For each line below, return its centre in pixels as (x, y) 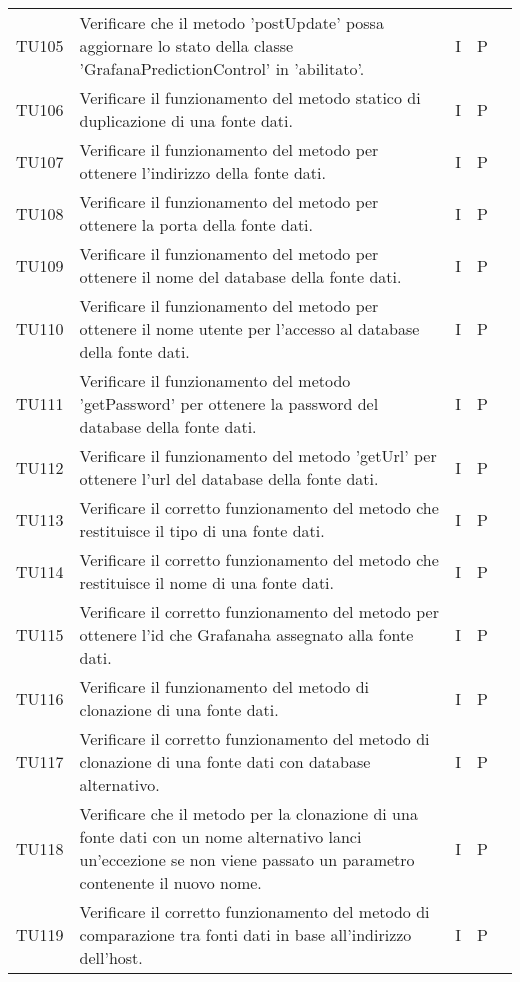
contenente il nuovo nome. (170, 882)
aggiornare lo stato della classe (186, 45)
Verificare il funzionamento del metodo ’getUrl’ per (258, 455)
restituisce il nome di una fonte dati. (207, 582)
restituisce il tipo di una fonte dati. (202, 530)
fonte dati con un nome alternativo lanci (220, 836)
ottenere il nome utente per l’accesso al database (249, 328)
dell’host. (111, 957)
